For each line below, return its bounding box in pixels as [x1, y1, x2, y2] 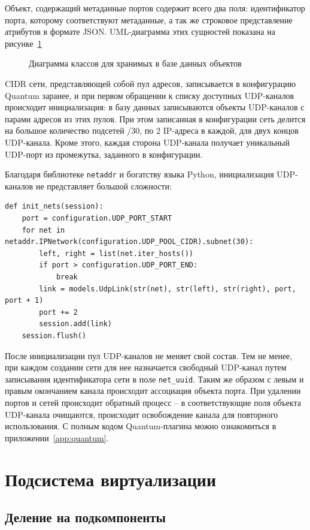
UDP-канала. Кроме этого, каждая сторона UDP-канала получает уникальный [5, 135, 290, 148]
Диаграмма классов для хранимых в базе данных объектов [29, 57, 242, 70]
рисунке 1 [5, 37, 42, 49]
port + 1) [5, 296, 44, 305]
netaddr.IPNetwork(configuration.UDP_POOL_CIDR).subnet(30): [5, 237, 254, 246]
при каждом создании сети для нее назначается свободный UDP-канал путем [5, 361, 287, 374]
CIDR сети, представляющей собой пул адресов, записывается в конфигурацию [5, 77, 296, 89]
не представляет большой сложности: [35, 179, 172, 192]
